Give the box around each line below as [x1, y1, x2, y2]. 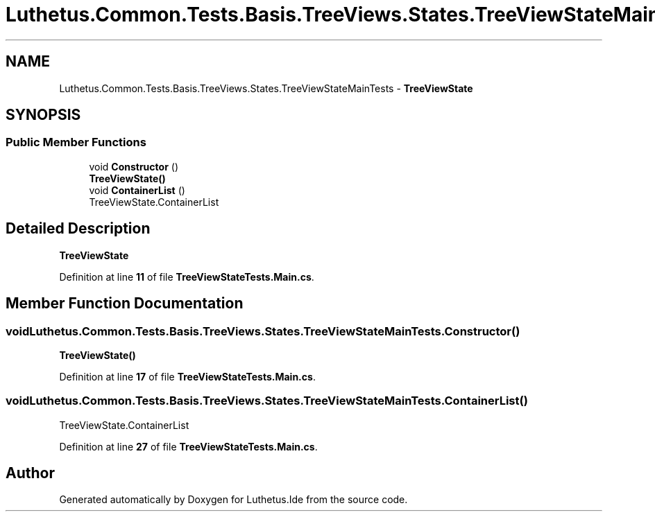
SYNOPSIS [6, 106, 81, 124]
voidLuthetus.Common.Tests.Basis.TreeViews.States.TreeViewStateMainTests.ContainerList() [6, 394, 528, 408]
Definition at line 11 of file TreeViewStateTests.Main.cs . [59, 270, 314, 283]
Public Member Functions [6, 135, 146, 150]
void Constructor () [89, 160, 178, 173]
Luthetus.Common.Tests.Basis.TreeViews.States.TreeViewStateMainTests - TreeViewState [59, 82, 473, 94]
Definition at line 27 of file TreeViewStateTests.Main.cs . [59, 440, 318, 453]
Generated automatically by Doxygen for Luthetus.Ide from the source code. [59, 493, 408, 506]
